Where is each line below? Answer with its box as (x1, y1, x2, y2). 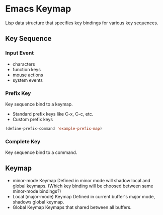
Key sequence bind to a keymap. (5, 101, 73, 107)
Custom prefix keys (12, 116, 53, 122)
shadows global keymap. (12, 199, 64, 205)
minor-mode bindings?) (12, 188, 61, 194)
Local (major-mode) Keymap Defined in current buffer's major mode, (12, 193, 155, 199)
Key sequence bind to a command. (5, 149, 77, 155)
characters (12, 61, 35, 67)
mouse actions (12, 72, 44, 78)
